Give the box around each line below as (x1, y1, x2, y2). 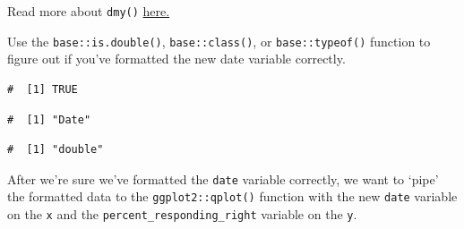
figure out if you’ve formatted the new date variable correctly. (7, 49, 346, 68)
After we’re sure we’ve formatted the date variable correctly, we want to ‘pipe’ (7, 169, 439, 188)
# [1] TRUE (7, 82, 78, 96)
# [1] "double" (7, 143, 104, 157)
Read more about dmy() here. (7, 2, 170, 20)
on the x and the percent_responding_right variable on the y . (7, 205, 357, 223)
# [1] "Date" (7, 113, 91, 126)
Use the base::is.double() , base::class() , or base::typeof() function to (7, 31, 431, 50)
